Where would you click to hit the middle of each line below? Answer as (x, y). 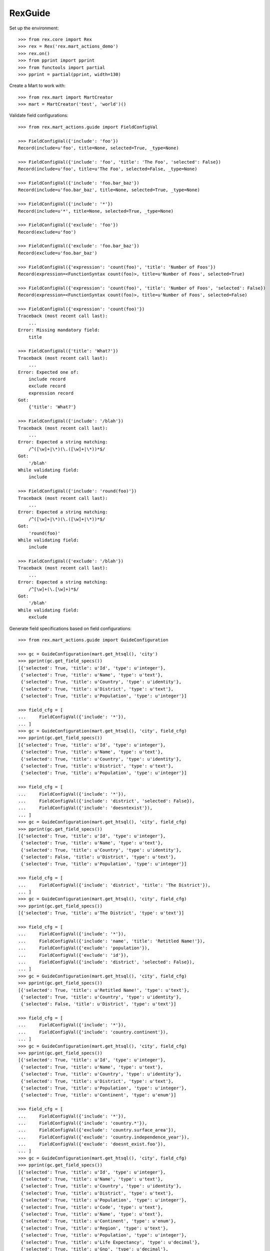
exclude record (47, 386)
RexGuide (30, 13)
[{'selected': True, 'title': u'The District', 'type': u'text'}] (101, 913)
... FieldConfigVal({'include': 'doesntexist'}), (85, 808)
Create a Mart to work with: (37, 86)
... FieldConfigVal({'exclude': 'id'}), (74, 955)
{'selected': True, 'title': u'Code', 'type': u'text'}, (92, 1207)
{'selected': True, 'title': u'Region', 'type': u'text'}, (94, 1228)
